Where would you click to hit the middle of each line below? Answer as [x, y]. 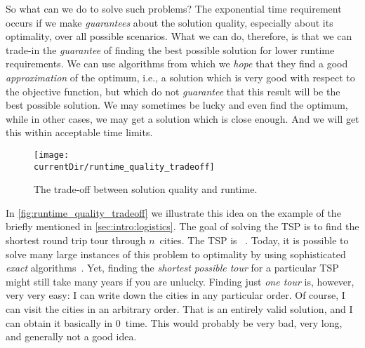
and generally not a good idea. [71, 336]
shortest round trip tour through [76, 240]
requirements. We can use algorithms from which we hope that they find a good [177, 63]
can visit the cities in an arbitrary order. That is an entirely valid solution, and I [179, 309]
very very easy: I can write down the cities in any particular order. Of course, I [175, 295]
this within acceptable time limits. [79, 132]
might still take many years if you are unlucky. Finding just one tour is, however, [180, 281]
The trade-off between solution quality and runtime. [146, 189]
